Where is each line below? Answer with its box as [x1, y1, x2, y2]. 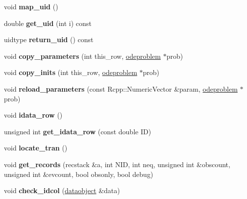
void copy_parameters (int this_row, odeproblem [4, 50, 161, 61]
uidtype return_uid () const [4, 34, 94, 45]
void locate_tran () [4, 143, 68, 153]
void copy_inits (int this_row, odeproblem [4, 67, 137, 77]
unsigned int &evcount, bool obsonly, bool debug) [4, 169, 153, 179]
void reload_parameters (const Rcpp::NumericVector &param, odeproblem [4, 83, 238, 94]
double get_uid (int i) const [4, 18, 92, 28]
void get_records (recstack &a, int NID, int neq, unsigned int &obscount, [4, 159, 230, 169]
